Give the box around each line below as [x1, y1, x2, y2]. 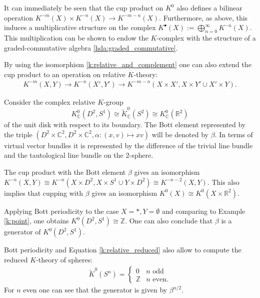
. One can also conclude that [125, 215, 213, 226]
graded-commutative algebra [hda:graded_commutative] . [4, 42, 178, 53]
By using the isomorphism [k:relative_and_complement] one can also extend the [4, 59, 251, 70]
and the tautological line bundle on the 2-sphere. [4, 150, 153, 160]
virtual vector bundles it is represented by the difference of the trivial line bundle [4, 140, 253, 150]
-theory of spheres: [36, 254, 93, 264]
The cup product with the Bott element [4, 166, 126, 177]
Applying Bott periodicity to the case [4, 205, 119, 216]
